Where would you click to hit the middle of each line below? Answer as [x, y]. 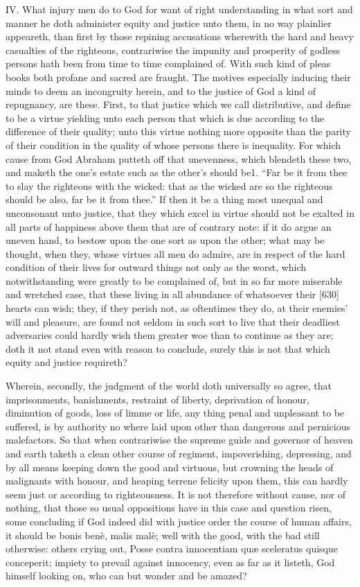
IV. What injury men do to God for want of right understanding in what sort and [179, 9]
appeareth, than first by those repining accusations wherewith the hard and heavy [180, 36]
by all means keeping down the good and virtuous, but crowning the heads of [170, 467]
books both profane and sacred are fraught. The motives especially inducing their [178, 77]
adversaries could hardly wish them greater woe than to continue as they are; [170, 335]
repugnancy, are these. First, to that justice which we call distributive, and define [178, 104]
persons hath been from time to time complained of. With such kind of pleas [168, 63]
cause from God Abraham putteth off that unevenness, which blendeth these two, [179, 158]
